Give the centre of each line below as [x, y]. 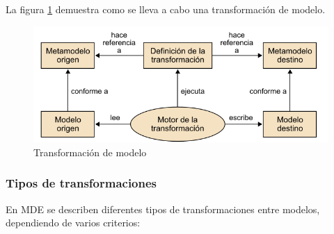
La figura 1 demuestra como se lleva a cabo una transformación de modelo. [166, 9]
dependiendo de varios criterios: [73, 223]
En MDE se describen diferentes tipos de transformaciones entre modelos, [163, 209]
